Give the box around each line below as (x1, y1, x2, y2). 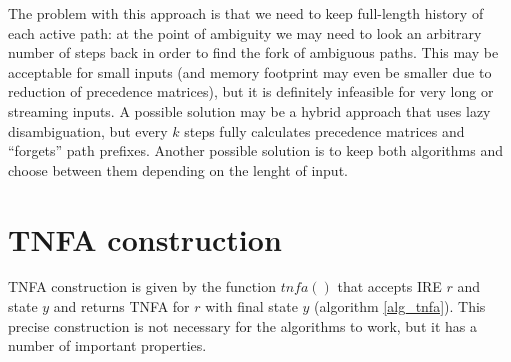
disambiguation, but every (8, 120, 168, 141)
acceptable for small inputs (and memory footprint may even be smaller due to (8, 61, 492, 82)
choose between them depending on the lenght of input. (8, 159, 348, 180)
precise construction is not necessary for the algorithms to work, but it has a (8, 315, 477, 336)
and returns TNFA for (53, 296, 190, 317)
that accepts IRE (337, 276, 442, 297)
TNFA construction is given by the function (8, 276, 276, 297)
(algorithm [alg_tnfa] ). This (314, 296, 486, 317)
